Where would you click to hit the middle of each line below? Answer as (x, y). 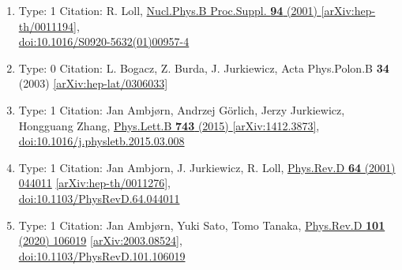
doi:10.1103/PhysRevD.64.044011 (99, 198)
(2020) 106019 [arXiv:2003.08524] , (100, 240)
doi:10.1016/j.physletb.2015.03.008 (101, 141)
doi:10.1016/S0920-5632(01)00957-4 (104, 41)
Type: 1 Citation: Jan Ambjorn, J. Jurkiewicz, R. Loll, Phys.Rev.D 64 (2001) (207, 167)
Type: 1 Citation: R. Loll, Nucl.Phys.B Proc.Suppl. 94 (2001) (168, 10)
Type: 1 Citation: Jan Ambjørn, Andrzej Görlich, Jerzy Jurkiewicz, (182, 109)
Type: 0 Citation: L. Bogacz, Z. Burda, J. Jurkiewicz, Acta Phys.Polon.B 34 (204, 67)
